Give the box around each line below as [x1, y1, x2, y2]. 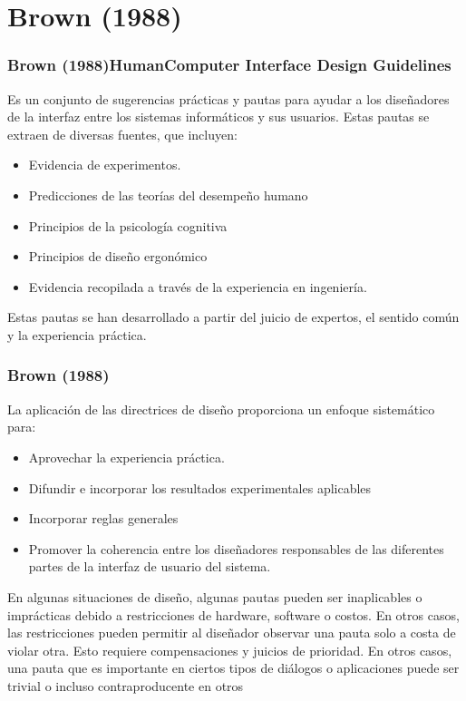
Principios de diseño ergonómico [28, 247, 208, 266]
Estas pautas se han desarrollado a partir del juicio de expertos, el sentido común [7, 307, 460, 326]
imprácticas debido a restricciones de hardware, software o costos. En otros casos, [7, 605, 460, 624]
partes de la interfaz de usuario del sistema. [28, 557, 271, 576]
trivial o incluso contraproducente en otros [7, 676, 244, 695]
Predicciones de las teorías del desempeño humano [28, 185, 308, 204]
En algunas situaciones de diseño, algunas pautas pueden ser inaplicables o [7, 587, 422, 606]
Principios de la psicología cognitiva [28, 216, 228, 235]
